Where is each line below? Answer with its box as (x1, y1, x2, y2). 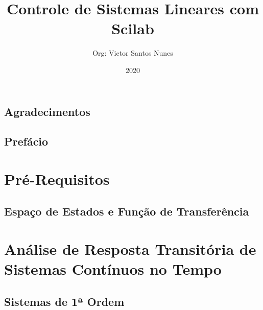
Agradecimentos (4, 103, 90, 119)
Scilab (111, 18, 154, 39)
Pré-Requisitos (4, 168, 110, 189)
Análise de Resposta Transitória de (4, 239, 256, 259)
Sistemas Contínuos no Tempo (4, 258, 222, 279)
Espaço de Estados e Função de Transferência (4, 203, 249, 219)
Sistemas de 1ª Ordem (4, 293, 125, 309)
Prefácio (4, 133, 49, 149)
